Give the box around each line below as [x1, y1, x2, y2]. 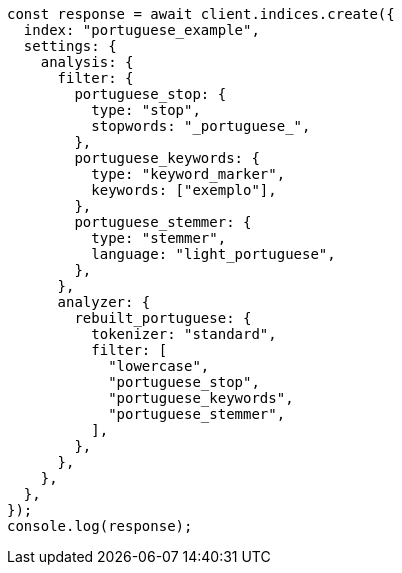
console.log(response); [7, 518, 193, 534]
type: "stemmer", [91, 230, 227, 246]
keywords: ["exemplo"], [91, 182, 277, 198]
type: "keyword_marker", [91, 166, 286, 182]
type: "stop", [91, 102, 201, 118]
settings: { [23, 38, 117, 54]
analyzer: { [57, 294, 151, 310]
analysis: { [40, 54, 134, 70]
